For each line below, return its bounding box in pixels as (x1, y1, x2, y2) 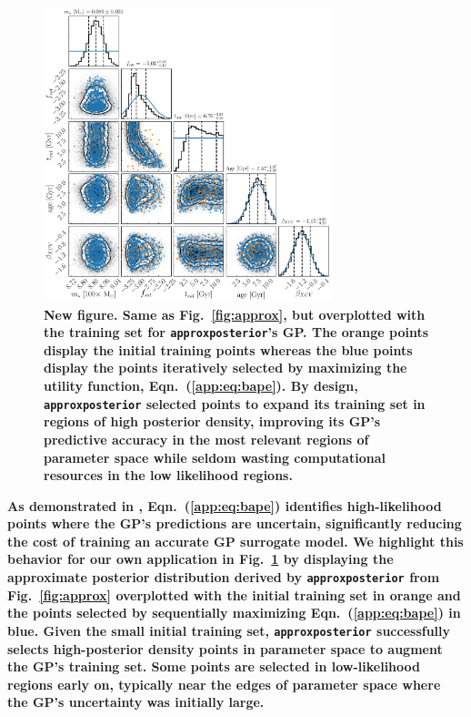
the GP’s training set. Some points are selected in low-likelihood (7, 657, 420, 676)
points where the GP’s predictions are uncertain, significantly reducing (7, 514, 462, 533)
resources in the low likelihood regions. (44, 466, 293, 485)
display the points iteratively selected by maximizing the (44, 358, 407, 377)
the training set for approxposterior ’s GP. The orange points (44, 323, 429, 342)
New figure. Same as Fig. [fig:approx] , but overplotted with (44, 304, 426, 323)
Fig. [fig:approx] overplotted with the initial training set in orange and (7, 585, 461, 604)
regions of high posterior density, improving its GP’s (44, 412, 381, 431)
